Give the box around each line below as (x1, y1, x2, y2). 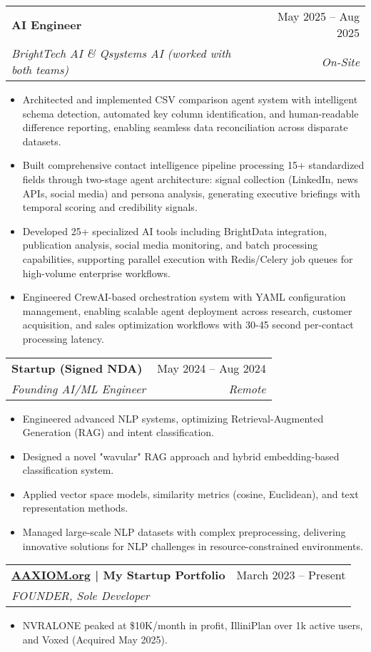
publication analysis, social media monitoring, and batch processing (22, 237, 318, 252)
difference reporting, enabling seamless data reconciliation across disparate (22, 120, 348, 135)
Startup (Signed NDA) (11, 359, 143, 376)
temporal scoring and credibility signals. (22, 200, 198, 214)
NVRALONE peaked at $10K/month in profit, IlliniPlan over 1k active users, (22, 618, 363, 633)
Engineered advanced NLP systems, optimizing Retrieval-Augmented (22, 410, 324, 425)
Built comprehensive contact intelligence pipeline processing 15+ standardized (22, 157, 365, 172)
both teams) (11, 61, 69, 78)
